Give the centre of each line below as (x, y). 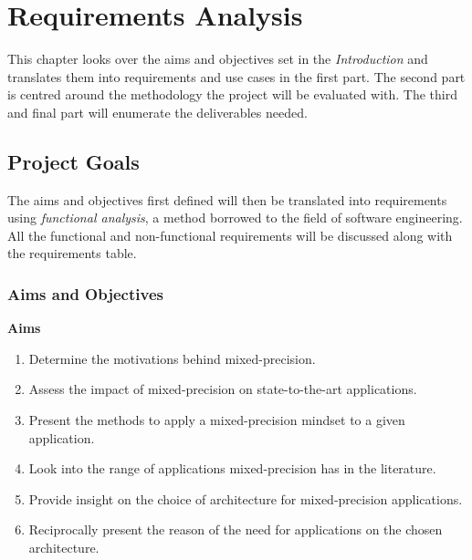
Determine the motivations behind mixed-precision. (172, 358)
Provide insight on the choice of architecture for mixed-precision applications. (246, 498)
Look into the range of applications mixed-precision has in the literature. (232, 468)
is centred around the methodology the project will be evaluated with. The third (232, 94)
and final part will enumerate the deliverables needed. (157, 112)
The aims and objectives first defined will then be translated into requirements (227, 199)
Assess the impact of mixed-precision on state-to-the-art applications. (223, 389)
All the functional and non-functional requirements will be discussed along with (230, 235)
